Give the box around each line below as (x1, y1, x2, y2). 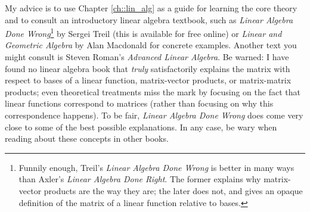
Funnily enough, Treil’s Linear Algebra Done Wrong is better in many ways (18, 161, 294, 173)
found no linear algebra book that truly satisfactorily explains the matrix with (5, 62, 290, 74)
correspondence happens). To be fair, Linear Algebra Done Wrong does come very (5, 109, 303, 121)
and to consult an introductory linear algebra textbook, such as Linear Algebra (5, 13, 293, 26)
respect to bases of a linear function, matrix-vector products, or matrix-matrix (5, 74, 292, 86)
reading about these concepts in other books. (5, 132, 169, 145)
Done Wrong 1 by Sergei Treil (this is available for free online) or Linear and (5, 26, 282, 39)
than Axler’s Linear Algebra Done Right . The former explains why (18, 173, 261, 185)
